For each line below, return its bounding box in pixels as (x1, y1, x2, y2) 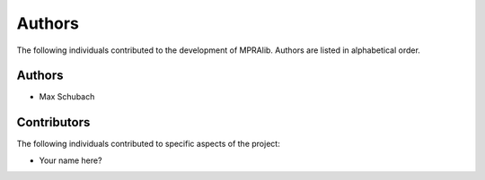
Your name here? (39, 155, 102, 166)
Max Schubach (39, 91, 95, 102)
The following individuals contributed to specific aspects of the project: (16, 139, 280, 150)
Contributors (16, 115, 91, 130)
